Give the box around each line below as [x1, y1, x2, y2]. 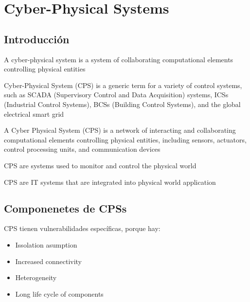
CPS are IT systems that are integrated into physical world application [4, 177, 216, 187]
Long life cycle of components [15, 288, 104, 299]
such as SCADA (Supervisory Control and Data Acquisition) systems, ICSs [4, 89, 229, 100]
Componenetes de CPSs [4, 200, 127, 215]
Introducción [4, 31, 70, 46]
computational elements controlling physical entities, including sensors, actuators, [4, 134, 247, 144]
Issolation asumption [15, 239, 77, 249]
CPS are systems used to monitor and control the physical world [4, 160, 196, 170]
